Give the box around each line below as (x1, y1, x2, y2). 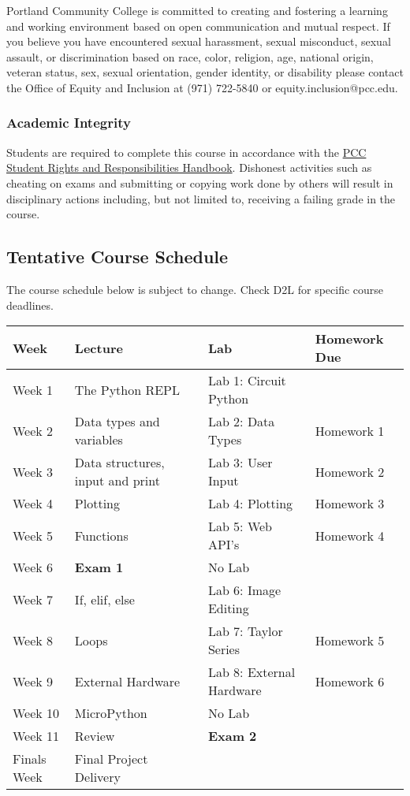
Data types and (74, 412, 160, 431)
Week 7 (13, 590, 54, 608)
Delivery (74, 768, 121, 787)
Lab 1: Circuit (207, 371, 286, 390)
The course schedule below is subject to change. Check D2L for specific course (6, 281, 384, 297)
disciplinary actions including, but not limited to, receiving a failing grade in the (6, 190, 396, 206)
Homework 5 (315, 630, 385, 649)
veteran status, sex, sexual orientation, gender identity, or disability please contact (6, 64, 404, 80)
